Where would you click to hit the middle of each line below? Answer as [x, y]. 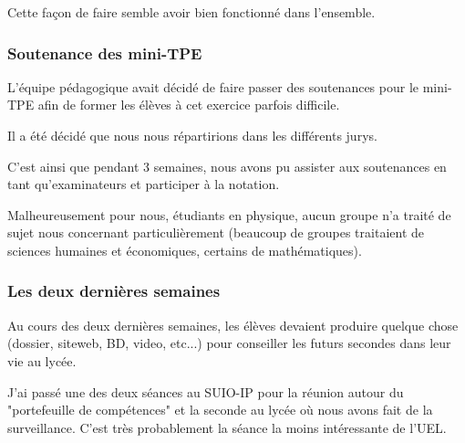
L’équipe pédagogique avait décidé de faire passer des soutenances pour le [213, 86]
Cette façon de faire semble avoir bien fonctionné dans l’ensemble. [191, 12]
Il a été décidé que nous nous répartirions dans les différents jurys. [192, 135]
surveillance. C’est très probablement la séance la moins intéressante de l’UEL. [227, 427]
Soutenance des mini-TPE [105, 53]
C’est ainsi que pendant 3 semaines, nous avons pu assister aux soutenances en [227, 166]
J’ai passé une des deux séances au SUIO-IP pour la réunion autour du [206, 391]
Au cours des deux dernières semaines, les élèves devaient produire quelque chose [233, 325]
